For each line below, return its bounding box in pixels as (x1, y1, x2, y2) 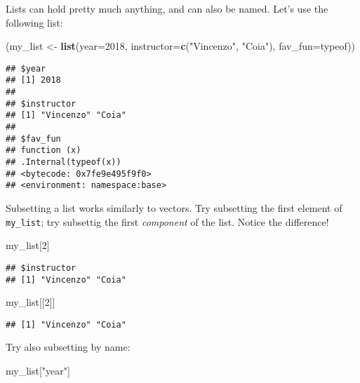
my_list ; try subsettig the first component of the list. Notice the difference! (6, 214, 329, 229)
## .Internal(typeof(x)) (6, 157, 121, 168)
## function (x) (6, 145, 81, 156)
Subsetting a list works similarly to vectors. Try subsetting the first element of (6, 201, 342, 215)
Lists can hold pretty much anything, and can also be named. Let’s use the (6, 1, 328, 15)
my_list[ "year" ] (6, 363, 70, 377)
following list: (6, 15, 63, 29)
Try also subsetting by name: (6, 340, 131, 354)
